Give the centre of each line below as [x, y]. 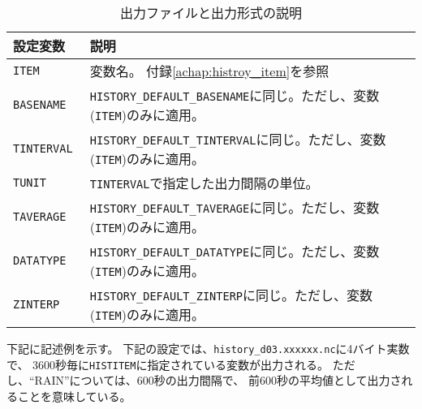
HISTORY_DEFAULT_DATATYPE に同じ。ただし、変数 [235, 251]
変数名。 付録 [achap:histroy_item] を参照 [209, 71]
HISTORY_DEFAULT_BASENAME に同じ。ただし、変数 [235, 95]
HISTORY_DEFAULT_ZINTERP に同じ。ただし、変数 [231, 295]
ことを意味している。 [74, 396]
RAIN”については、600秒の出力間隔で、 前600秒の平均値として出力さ [218, 380]
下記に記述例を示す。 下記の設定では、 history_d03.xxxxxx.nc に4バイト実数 [208, 348]
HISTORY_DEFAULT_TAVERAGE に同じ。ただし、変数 [235, 207]
